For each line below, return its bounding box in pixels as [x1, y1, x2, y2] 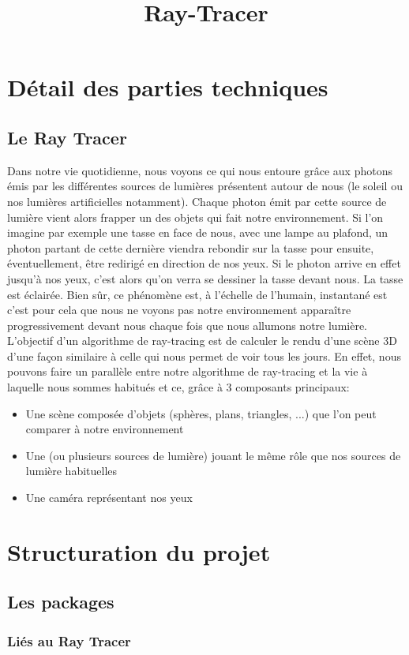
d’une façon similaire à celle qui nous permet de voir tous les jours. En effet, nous [7, 347, 401, 364]
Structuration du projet [7, 535, 271, 567]
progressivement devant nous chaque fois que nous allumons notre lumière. [7, 316, 367, 333]
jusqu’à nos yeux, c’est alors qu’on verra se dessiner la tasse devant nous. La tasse [7, 270, 403, 286]
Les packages [7, 589, 114, 614]
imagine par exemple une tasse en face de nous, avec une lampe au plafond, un [7, 224, 388, 241]
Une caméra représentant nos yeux [25, 489, 193, 506]
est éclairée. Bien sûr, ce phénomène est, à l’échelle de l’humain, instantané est [7, 286, 388, 302]
